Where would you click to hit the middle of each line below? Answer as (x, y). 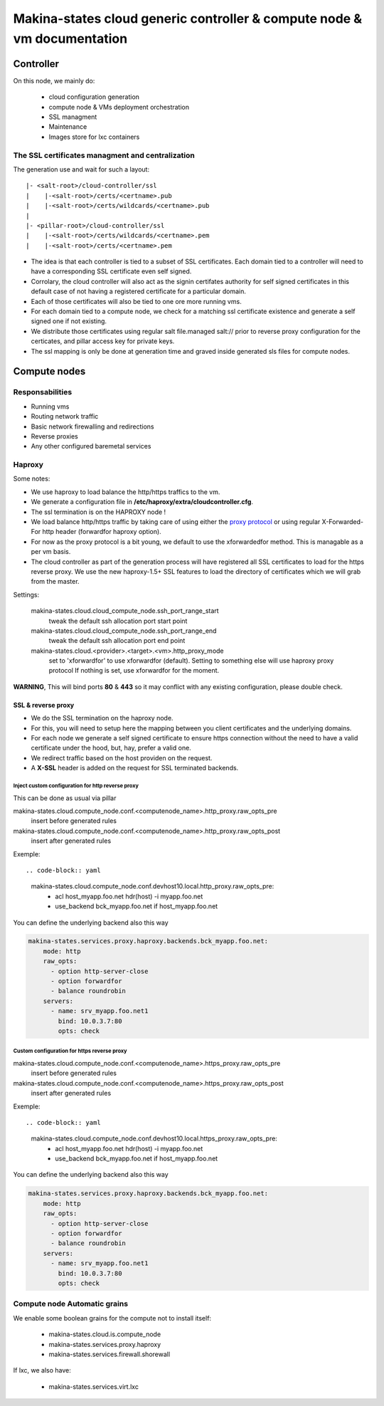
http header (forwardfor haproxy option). (102, 532)
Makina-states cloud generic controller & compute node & (188, 19)
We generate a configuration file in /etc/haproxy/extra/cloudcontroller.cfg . (142, 502)
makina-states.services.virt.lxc (94, 1386)
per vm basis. (51, 552)
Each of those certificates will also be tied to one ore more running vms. (136, 301)
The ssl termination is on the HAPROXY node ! (98, 512)
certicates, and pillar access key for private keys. (103, 341)
